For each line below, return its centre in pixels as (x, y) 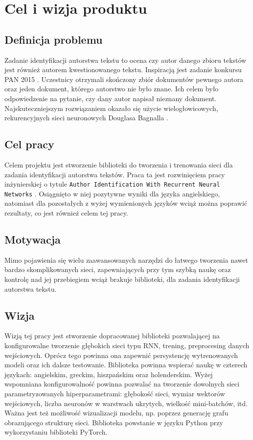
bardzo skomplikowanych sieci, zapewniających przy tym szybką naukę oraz (118, 269)
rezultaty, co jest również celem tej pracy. (66, 213)
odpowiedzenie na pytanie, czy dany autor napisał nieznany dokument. (111, 98)
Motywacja (33, 239)
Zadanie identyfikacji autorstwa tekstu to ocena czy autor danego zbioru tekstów (126, 60)
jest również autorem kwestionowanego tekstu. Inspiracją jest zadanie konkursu (123, 69)
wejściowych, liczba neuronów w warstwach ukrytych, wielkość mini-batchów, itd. (126, 403)
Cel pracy (29, 144)
